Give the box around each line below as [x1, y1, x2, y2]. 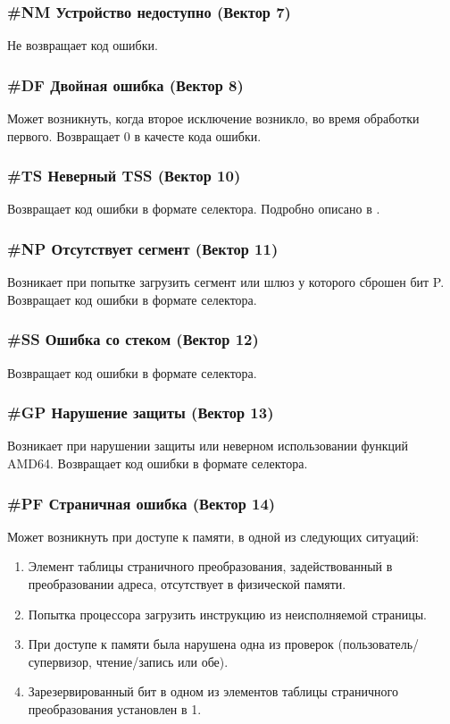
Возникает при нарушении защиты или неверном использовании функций [7, 436, 409, 455]
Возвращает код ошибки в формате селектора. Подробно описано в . [7, 199, 380, 218]
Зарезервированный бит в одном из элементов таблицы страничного [28, 682, 398, 701]
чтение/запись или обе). [96, 652, 229, 670]
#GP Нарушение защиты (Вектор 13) [7, 401, 274, 424]
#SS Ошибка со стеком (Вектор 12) [7, 328, 259, 350]
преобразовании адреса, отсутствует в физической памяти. [28, 575, 346, 594]
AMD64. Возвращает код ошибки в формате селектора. [7, 454, 308, 473]
